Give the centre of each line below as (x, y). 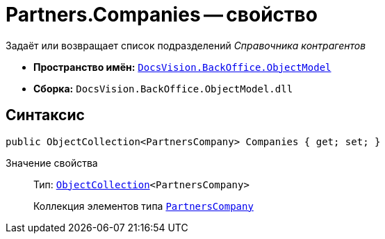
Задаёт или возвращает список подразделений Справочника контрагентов (186, 45)
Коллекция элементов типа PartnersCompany (144, 206)
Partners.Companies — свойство (162, 15)
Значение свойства (52, 163)
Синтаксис (45, 115)
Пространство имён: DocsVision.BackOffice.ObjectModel (182, 67)
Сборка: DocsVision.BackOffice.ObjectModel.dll (163, 88)
